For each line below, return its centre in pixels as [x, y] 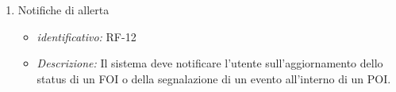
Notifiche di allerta [63, 10]
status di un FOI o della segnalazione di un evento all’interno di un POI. [214, 78]
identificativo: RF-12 [87, 36]
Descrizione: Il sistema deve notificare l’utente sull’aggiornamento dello [210, 63]
